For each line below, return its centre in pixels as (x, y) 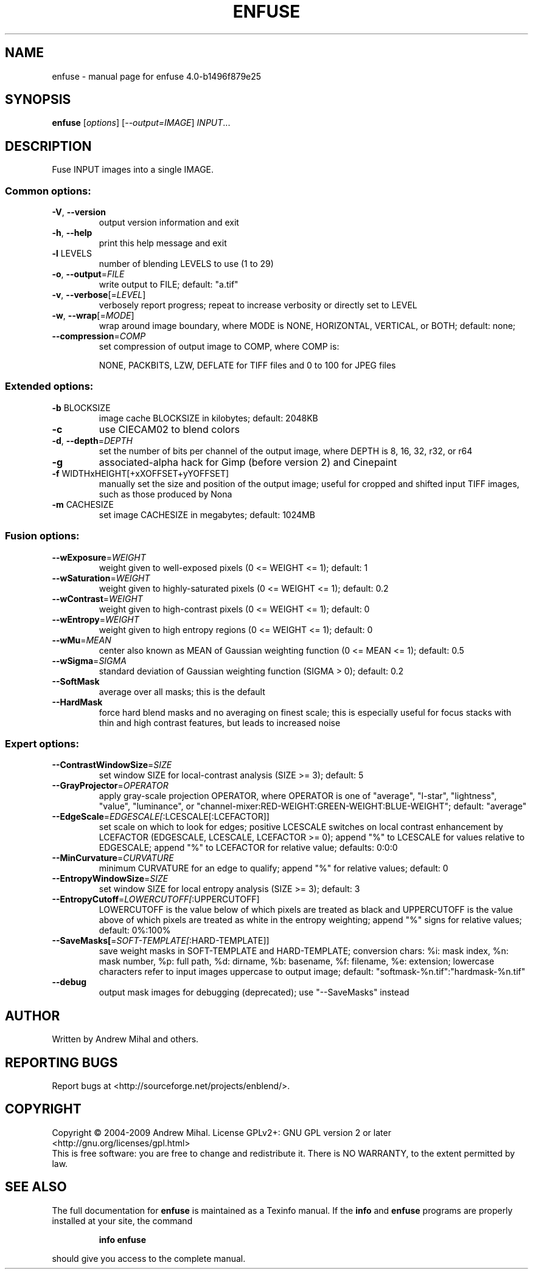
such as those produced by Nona (165, 494)
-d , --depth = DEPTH (92, 440)
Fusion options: (42, 536)
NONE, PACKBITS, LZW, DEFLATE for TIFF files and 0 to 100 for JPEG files (247, 365)
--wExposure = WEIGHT (99, 557)
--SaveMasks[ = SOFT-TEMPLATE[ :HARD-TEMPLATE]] (161, 941)
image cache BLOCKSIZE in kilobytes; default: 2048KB (208, 418)
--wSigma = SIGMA (89, 660)
